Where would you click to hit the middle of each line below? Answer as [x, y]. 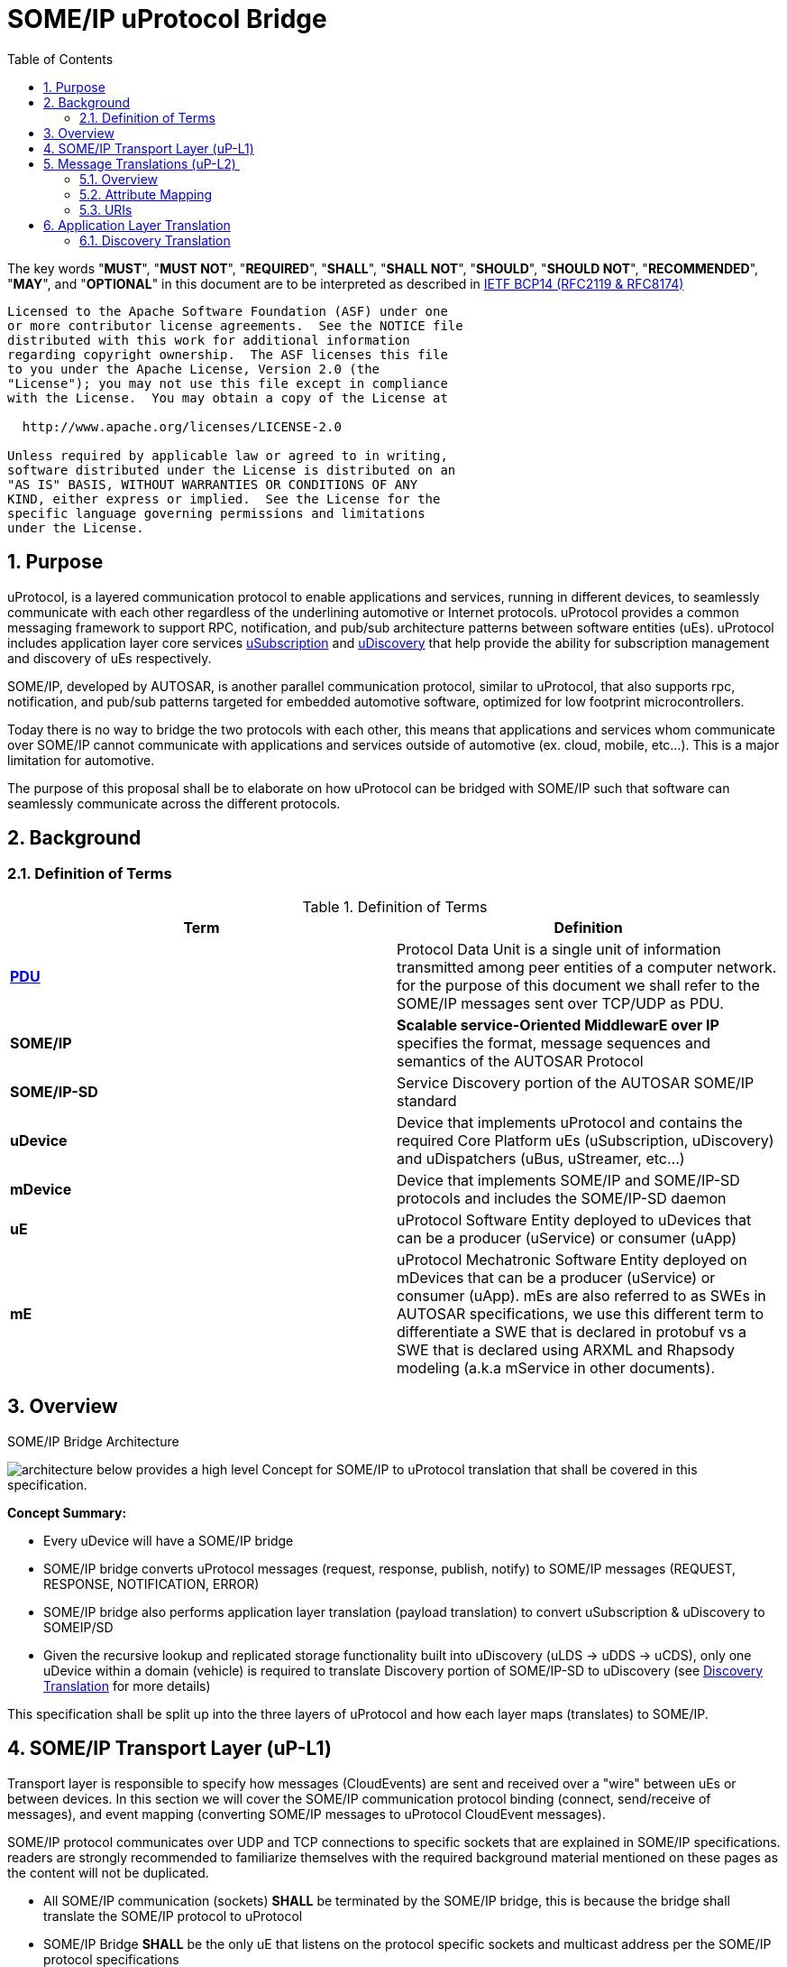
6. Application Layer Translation [137, 225]
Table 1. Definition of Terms [395, 906]
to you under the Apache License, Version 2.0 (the [194, 369]
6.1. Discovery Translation [155, 240]
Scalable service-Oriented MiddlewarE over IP [558, 1025]
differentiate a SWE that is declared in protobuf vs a [572, 1331]
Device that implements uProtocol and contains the [570, 1122]
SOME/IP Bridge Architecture [93, 1441]
